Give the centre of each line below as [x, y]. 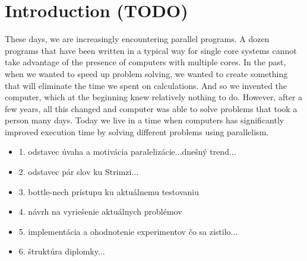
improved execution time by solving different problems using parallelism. [137, 131]
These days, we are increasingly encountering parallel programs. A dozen [137, 39]
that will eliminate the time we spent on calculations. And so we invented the [146, 85]
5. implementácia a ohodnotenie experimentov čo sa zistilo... [128, 231]
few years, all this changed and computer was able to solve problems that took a [151, 108]
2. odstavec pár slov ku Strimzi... [79, 172]
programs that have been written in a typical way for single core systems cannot [151, 50]
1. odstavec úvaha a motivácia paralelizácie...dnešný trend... [127, 152]
